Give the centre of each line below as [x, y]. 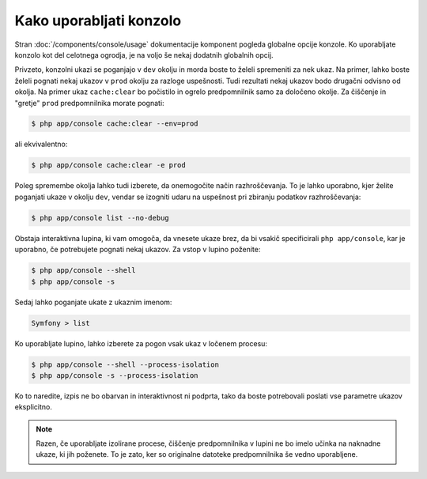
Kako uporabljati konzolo [98, 21]
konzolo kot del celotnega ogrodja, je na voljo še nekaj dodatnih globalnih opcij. [144, 55]
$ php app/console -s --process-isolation [115, 375]
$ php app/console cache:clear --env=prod [115, 124]
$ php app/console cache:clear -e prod [108, 165]
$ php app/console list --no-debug [100, 218]
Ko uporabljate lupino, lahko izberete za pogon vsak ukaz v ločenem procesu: [141, 343]
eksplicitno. [34, 407]
